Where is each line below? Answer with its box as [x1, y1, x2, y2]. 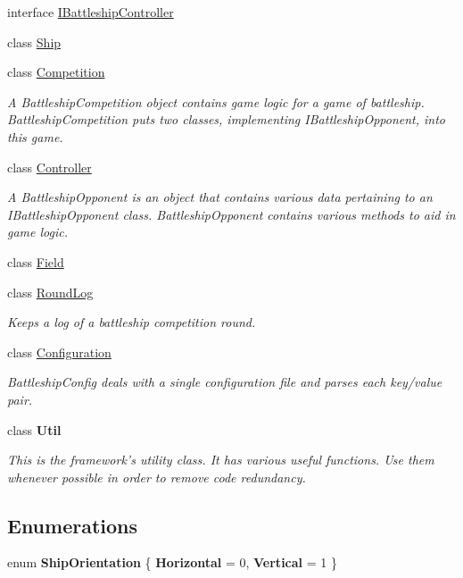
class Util [7, 420, 62, 439]
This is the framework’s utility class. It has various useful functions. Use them [7, 450, 434, 469]
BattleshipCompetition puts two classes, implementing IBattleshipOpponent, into [7, 110, 445, 129]
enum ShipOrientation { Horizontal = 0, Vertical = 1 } [7, 553, 337, 572]
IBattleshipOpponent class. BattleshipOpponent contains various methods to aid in [7, 205, 456, 223]
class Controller [7, 157, 92, 176]
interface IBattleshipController [7, 3, 174, 21]
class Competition [7, 63, 105, 81]
